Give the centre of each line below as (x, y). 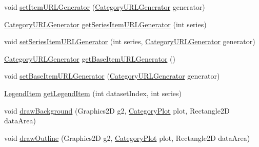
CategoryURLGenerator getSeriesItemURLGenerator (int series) (105, 24)
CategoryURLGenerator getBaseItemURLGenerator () (90, 58)
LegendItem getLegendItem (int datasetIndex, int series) (93, 93)
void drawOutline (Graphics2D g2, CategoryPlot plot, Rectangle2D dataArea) (127, 137)
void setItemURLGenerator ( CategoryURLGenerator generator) (105, 7)
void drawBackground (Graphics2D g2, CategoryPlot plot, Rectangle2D (117, 110)
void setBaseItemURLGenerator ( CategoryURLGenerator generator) (112, 76)
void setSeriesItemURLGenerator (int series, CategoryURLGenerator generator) (130, 41)
